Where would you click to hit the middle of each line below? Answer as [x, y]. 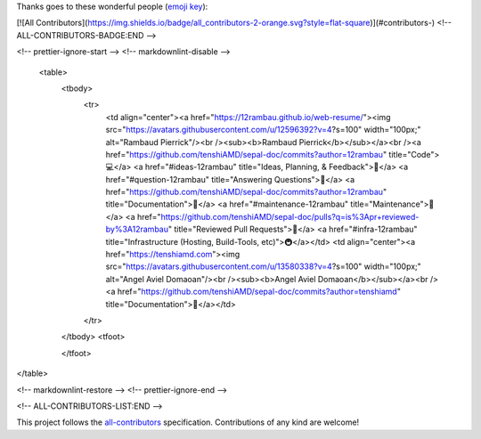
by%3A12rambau [137, 229]
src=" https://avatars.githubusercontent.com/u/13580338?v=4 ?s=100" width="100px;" [264, 266]
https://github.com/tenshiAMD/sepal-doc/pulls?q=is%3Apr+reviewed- [290, 216]
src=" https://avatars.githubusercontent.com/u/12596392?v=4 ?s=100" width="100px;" [263, 130]
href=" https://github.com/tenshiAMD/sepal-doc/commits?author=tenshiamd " [259, 292]
